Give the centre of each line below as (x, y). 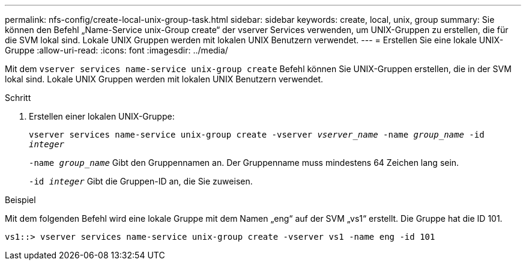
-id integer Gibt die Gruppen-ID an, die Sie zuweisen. (141, 181)
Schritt (18, 98)
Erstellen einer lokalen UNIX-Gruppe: (102, 116)
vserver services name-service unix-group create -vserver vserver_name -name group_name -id (257, 135)
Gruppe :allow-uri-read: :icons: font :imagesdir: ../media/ (116, 50)
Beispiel (20, 200)
